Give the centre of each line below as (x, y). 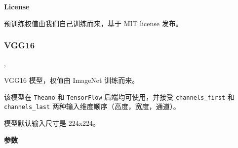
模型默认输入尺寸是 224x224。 (52, 123)
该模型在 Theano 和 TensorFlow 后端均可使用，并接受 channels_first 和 (119, 96)
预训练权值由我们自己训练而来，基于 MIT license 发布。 (93, 23)
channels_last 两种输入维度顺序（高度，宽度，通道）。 (92, 106)
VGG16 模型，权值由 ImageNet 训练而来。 (72, 80)
